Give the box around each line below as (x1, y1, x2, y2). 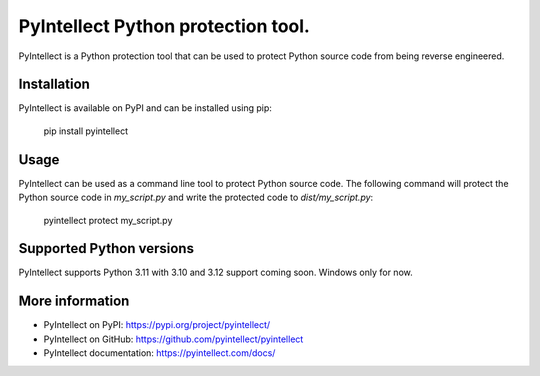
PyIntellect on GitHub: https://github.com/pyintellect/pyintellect (43, 333, 304, 345)
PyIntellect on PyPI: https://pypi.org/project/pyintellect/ (43, 319, 271, 331)
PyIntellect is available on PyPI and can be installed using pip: (18, 102, 272, 114)
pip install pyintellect (43, 125, 129, 137)
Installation (18, 76, 90, 93)
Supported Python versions (18, 240, 195, 257)
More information (18, 293, 130, 310)
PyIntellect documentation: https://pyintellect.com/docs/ (43, 347, 276, 359)
